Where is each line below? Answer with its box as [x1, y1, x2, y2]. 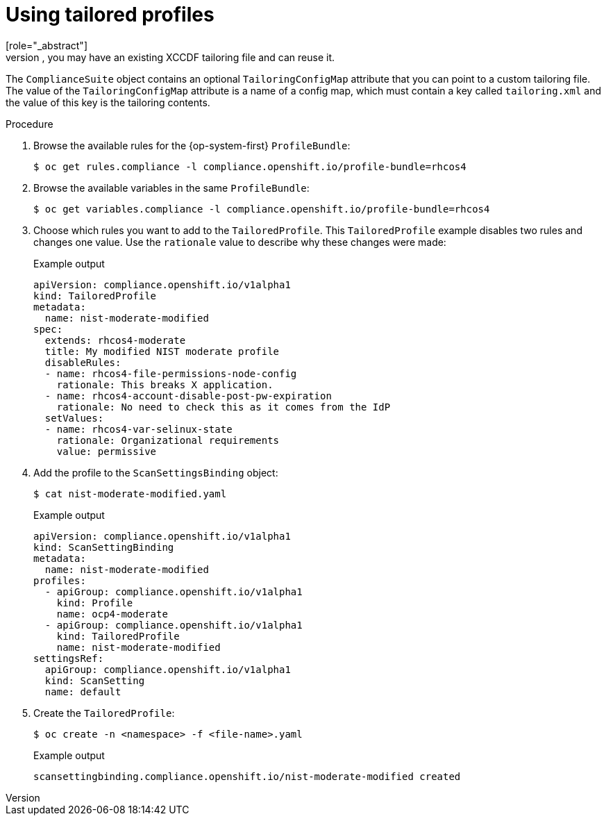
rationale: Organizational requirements [56, 434, 280, 446]
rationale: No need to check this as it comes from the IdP [56, 401, 391, 413]
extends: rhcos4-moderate [44, 334, 186, 346]
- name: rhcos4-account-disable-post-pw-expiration [44, 390, 332, 401]
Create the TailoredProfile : [33, 706, 175, 719]
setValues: [44, 412, 104, 424]
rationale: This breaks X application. [56, 379, 273, 390]
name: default [44, 686, 121, 697]
